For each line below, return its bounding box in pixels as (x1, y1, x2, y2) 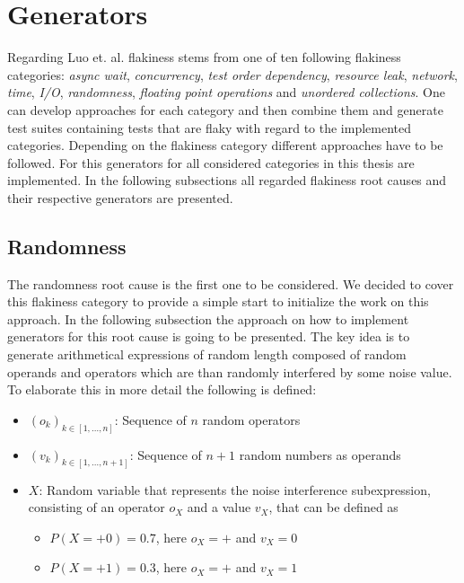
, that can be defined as (268, 498, 398, 517)
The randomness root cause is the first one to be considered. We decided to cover (7, 274, 454, 293)
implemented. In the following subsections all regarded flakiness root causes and (7, 171, 447, 190)
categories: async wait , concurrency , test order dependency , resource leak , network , (7, 65, 458, 84)
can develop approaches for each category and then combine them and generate (7, 100, 443, 119)
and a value (187, 498, 251, 517)
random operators (202, 410, 301, 428)
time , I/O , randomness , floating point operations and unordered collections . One (7, 83, 445, 102)
